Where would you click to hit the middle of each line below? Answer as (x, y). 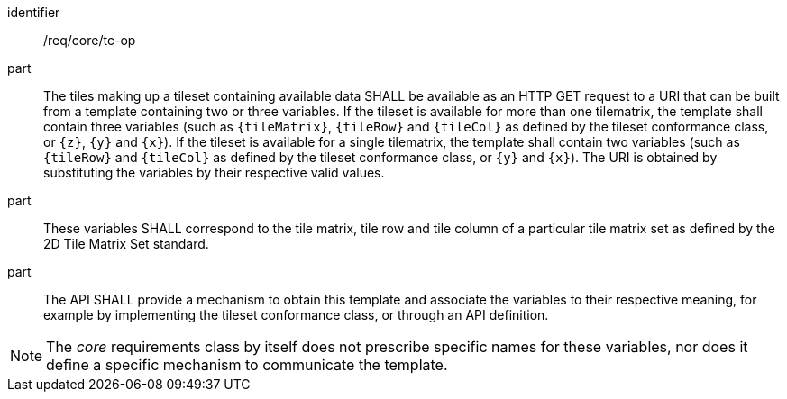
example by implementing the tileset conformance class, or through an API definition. (296, 315)
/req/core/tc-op (90, 40)
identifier (34, 12)
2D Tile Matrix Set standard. (126, 244)
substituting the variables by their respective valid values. (214, 172)
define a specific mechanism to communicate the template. (247, 365)
